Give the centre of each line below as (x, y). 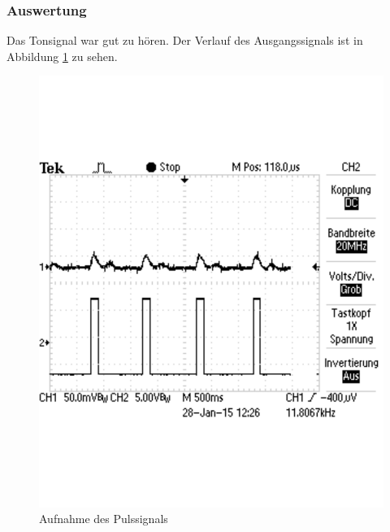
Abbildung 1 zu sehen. (62, 56)
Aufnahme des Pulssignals (104, 519)
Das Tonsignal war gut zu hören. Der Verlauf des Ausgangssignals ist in (185, 40)
